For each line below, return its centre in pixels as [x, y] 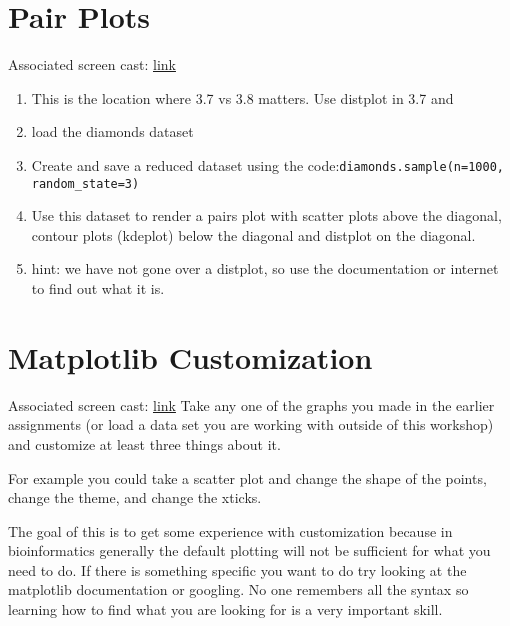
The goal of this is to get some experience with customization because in [230, 530]
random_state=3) [85, 183]
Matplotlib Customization [190, 356]
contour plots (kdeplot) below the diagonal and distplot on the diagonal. [253, 234]
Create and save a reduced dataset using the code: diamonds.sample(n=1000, [267, 164]
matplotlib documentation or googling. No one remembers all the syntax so [238, 589]
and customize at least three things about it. [144, 443]
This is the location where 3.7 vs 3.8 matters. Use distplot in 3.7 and [242, 97]
